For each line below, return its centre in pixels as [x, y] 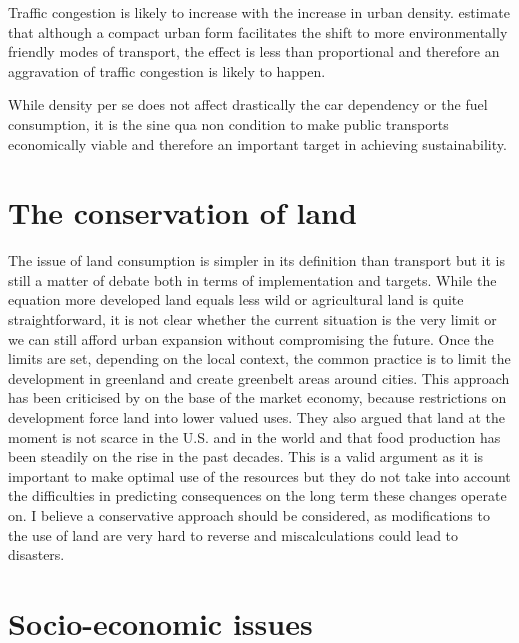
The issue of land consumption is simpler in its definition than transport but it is [256, 260]
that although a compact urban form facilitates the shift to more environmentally [258, 31]
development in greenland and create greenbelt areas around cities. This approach [259, 377]
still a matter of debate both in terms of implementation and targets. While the [252, 279]
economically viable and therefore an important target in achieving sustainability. [257, 143]
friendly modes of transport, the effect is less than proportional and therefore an [254, 51]
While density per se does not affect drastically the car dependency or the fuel [248, 104]
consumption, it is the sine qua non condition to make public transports [228, 123]
